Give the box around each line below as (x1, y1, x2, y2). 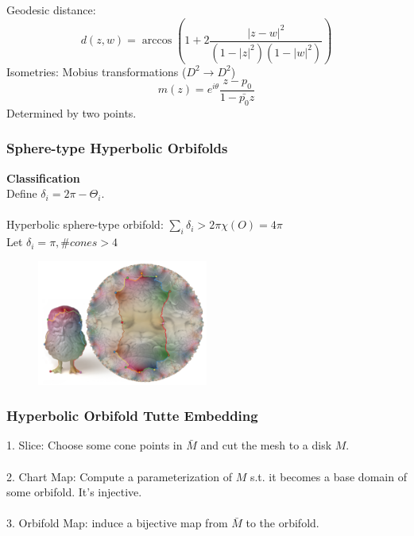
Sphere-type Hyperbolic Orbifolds (6, 138, 228, 158)
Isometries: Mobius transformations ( (6, 63, 187, 79)
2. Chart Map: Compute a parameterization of (6, 468, 233, 484)
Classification (6, 169, 80, 186)
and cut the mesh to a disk (200, 437, 332, 453)
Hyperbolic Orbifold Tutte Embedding (6, 406, 258, 426)
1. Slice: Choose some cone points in (6, 437, 183, 453)
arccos (141, 35, 172, 47)
